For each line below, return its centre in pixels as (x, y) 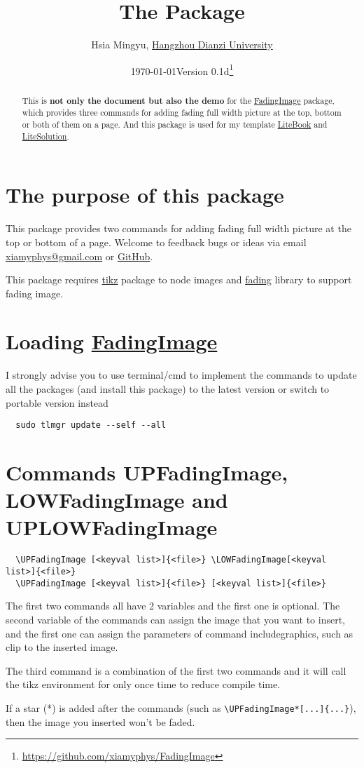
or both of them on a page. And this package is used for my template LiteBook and (175, 124)
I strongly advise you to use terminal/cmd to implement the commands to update (181, 375)
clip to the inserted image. (62, 647)
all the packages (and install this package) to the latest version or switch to (168, 389)
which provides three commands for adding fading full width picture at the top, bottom (182, 113)
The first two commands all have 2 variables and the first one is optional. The (173, 606)
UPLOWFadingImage (112, 527)
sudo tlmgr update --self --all (91, 425)
